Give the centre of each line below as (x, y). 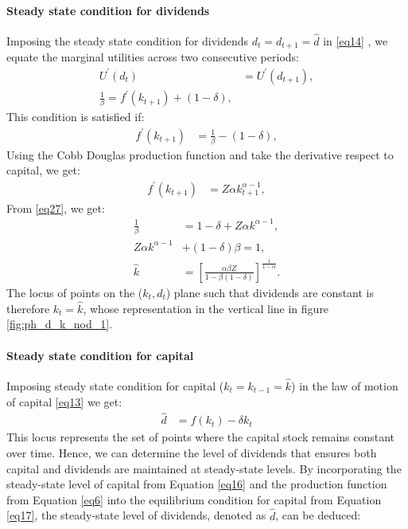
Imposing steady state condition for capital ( (115, 385)
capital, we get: (43, 170)
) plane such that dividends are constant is (270, 292)
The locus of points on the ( (75, 292)
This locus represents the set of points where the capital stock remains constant (201, 437)
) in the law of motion (345, 385)
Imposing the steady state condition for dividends (128, 41)
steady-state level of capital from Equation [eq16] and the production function (197, 484)
